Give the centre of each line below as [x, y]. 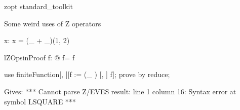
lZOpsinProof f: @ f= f [39, 57]
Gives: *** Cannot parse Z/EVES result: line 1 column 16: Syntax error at [120, 91]
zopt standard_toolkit [38, 6]
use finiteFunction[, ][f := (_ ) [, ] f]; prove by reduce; [87, 74]
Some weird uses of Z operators [53, 23]
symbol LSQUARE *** [40, 101]
